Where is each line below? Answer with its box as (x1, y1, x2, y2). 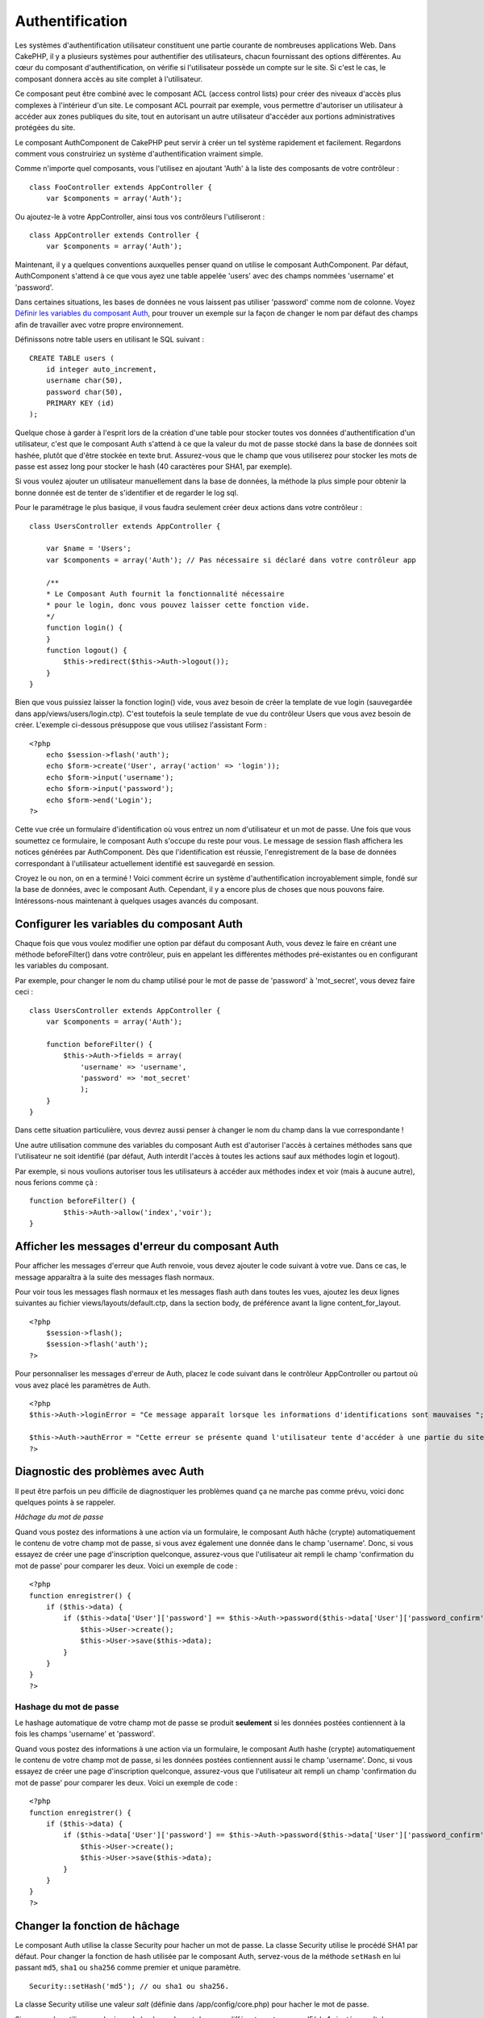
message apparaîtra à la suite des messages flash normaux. (15, 1272, 215, 1282)
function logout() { (45, 646, 127, 655)
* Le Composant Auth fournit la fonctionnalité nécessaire (45, 589, 285, 598)
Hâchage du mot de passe (15, 1512, 104, 1522)
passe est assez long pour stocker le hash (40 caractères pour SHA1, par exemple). (15, 462, 293, 471)
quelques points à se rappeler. (15, 1497, 116, 1507)
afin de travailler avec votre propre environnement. (15, 320, 184, 329)
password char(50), (45, 387, 123, 396)
